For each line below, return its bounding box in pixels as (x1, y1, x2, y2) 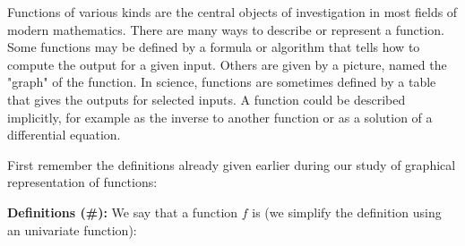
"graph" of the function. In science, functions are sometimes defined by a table (7, 72, 436, 91)
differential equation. (7, 125, 121, 144)
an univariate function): (7, 220, 137, 239)
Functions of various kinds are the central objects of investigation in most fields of (7, 3, 458, 21)
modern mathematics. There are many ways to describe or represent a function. (7, 20, 444, 38)
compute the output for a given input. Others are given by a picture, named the (7, 55, 447, 73)
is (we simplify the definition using (252, 202, 442, 221)
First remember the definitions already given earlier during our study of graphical (7, 155, 456, 174)
